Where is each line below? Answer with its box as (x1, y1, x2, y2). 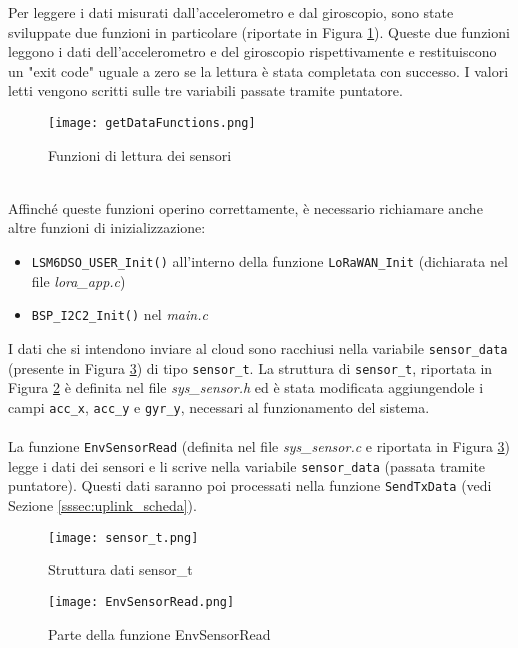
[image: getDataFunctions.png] (48, 115, 256, 130)
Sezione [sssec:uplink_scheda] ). (8, 495, 197, 516)
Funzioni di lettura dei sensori (48, 144, 232, 165)
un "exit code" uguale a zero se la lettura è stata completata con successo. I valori (8, 60, 509, 81)
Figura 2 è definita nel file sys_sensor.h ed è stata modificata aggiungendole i (8, 377, 484, 398)
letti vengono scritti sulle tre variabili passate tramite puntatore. (8, 80, 403, 101)
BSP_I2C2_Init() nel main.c (31, 304, 208, 325)
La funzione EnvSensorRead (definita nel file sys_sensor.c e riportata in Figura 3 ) (8, 436, 511, 457)
